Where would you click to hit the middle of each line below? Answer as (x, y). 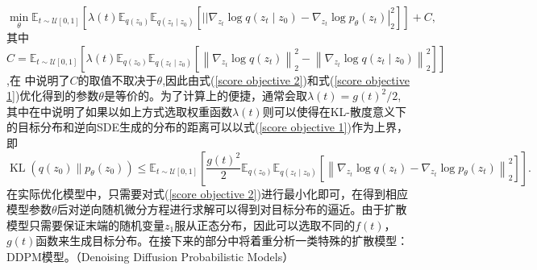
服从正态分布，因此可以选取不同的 (265, 224)
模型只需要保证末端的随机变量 (85, 224)
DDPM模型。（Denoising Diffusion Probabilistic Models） (150, 256)
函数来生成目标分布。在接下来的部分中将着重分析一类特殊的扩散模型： (222, 241)
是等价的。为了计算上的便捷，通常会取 (205, 96)
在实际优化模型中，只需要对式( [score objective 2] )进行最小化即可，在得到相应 (207, 193)
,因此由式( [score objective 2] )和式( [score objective (286, 79)
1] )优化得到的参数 (53, 96)
